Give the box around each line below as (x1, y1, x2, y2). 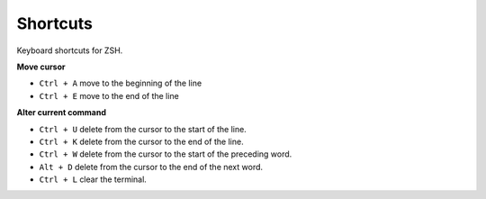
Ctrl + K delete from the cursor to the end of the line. (39, 136, 244, 147)
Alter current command (16, 107, 107, 118)
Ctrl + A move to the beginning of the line (39, 77, 202, 89)
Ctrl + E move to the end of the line (39, 90, 179, 101)
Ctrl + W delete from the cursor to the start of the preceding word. (39, 149, 292, 159)
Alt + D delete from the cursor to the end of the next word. (39, 161, 264, 172)
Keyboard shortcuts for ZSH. (16, 45, 123, 56)
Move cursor (16, 61, 66, 72)
